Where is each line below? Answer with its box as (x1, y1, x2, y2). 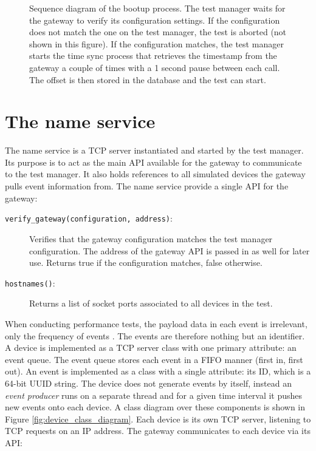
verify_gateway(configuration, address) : (5, 212, 173, 225)
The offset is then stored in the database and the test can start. (29, 73, 266, 86)
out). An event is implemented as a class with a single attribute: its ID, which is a (5, 365, 311, 378)
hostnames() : (5, 276, 55, 289)
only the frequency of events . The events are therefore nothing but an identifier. (5, 329, 305, 342)
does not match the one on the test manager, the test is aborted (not (29, 25, 287, 38)
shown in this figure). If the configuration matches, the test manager (29, 37, 284, 50)
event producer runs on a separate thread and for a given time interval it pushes (5, 388, 303, 401)
